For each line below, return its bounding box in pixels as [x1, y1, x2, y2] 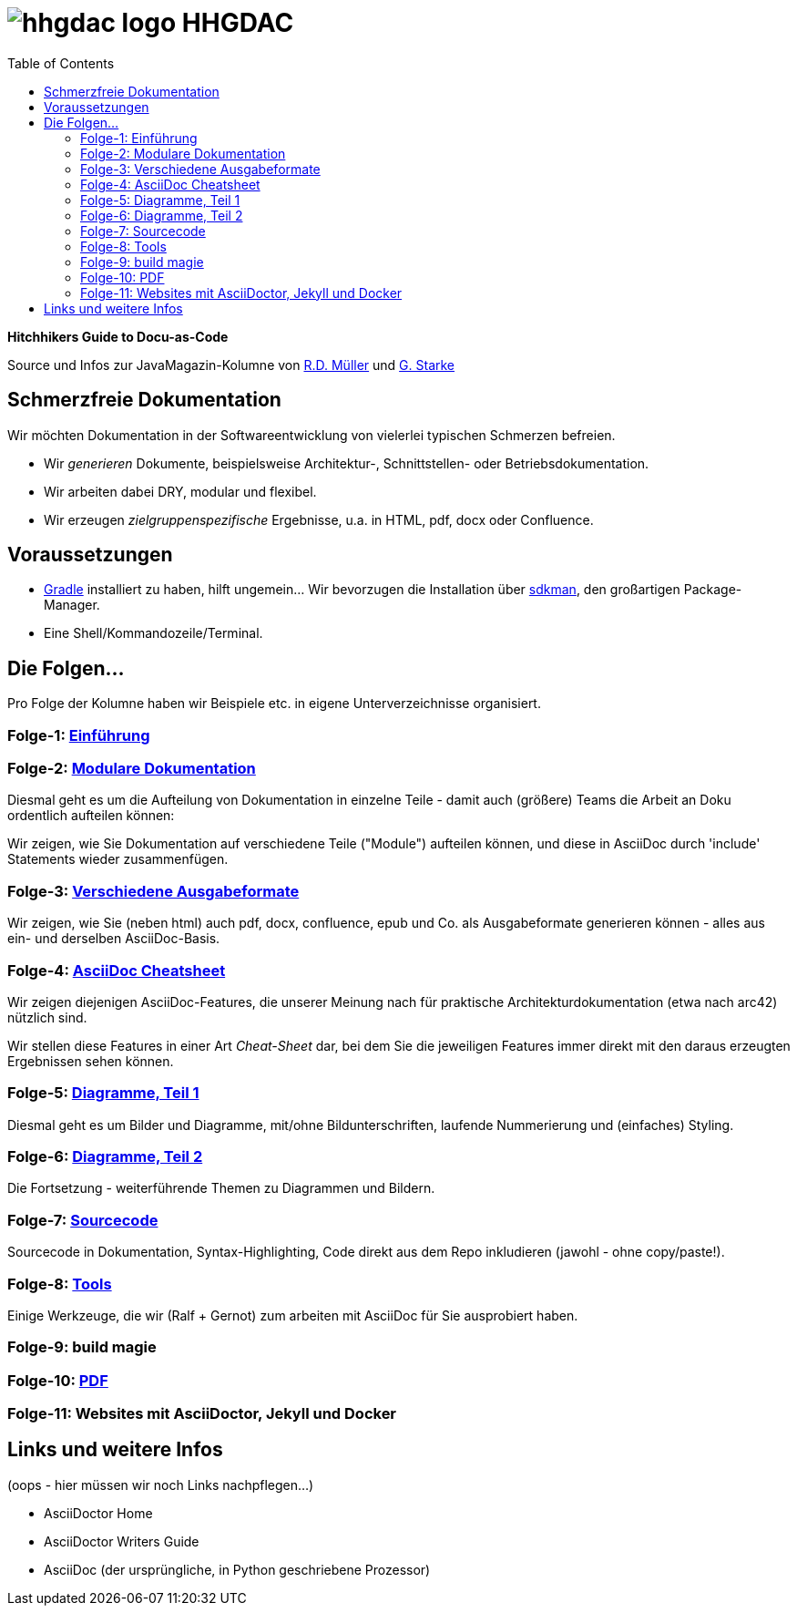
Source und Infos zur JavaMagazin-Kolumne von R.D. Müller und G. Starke [7, 356, 455, 373]
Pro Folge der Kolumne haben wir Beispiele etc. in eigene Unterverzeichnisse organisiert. [7, 695, 541, 712]
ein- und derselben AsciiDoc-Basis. [7, 930, 220, 947]
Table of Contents [7, 55, 115, 71]
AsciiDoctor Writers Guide [44, 1533, 199, 1549]
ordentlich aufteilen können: [7, 807, 175, 824]
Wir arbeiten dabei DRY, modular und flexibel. [44, 483, 317, 499]
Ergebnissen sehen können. [7, 1053, 174, 1069]
